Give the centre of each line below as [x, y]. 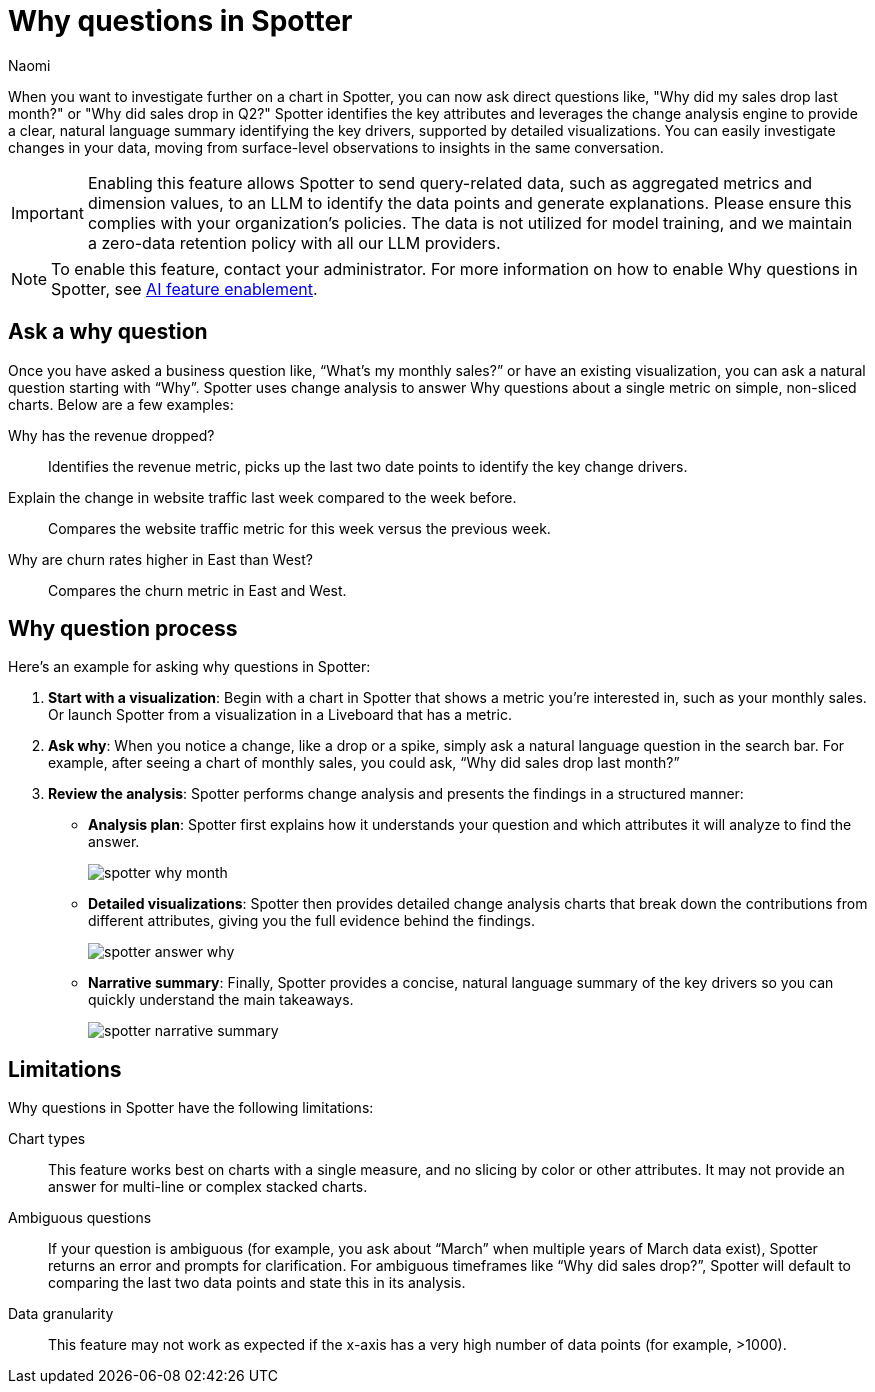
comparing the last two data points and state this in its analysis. [257, 1283]
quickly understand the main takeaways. [221, 1000]
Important [47, 212]
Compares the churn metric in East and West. [197, 590]
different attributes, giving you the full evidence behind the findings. [312, 921]
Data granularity [61, 1314]
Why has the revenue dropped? [111, 435]
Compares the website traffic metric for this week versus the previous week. [299, 528]
